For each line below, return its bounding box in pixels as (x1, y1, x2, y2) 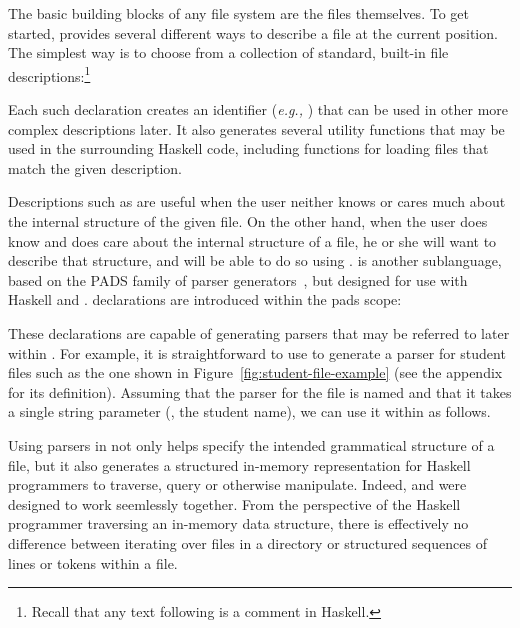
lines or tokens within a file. (8, 552, 178, 573)
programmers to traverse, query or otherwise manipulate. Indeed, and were (8, 474, 467, 495)
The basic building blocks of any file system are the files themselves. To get (8, 3, 469, 23)
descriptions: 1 (8, 62, 91, 86)
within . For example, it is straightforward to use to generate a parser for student (8, 342, 506, 363)
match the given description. (8, 157, 182, 178)
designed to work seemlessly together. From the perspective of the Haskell (8, 493, 461, 514)
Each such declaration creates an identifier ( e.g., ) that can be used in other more (8, 99, 509, 120)
